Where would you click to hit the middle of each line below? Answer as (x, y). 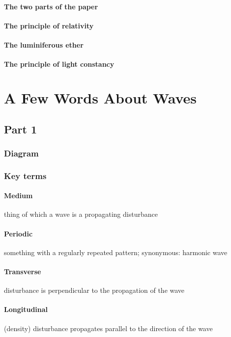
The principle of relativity (49, 25)
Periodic (18, 233)
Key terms (25, 175)
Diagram (21, 153)
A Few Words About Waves (100, 97)
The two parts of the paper (51, 6)
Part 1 (21, 129)
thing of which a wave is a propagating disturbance (81, 214)
